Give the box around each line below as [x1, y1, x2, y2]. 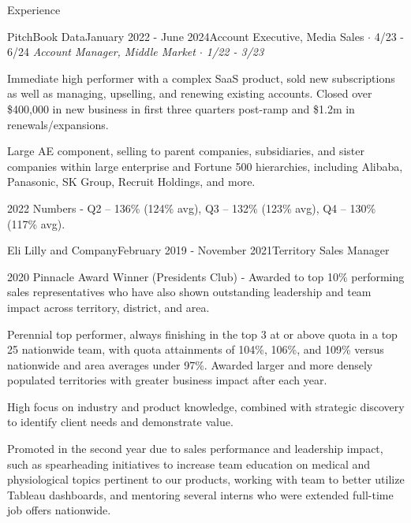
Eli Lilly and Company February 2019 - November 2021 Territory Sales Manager [7, 242, 390, 258]
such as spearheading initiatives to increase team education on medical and [7, 455, 371, 472]
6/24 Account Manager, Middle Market [7, 43, 196, 60]
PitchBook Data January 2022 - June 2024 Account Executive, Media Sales [7, 28, 364, 44]
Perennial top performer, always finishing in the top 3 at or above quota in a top [7, 325, 398, 342]
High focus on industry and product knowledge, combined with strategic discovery [7, 398, 405, 414]
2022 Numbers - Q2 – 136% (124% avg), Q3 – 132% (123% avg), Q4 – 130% [7, 199, 376, 216]
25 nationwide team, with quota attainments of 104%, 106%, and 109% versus [7, 341, 384, 358]
